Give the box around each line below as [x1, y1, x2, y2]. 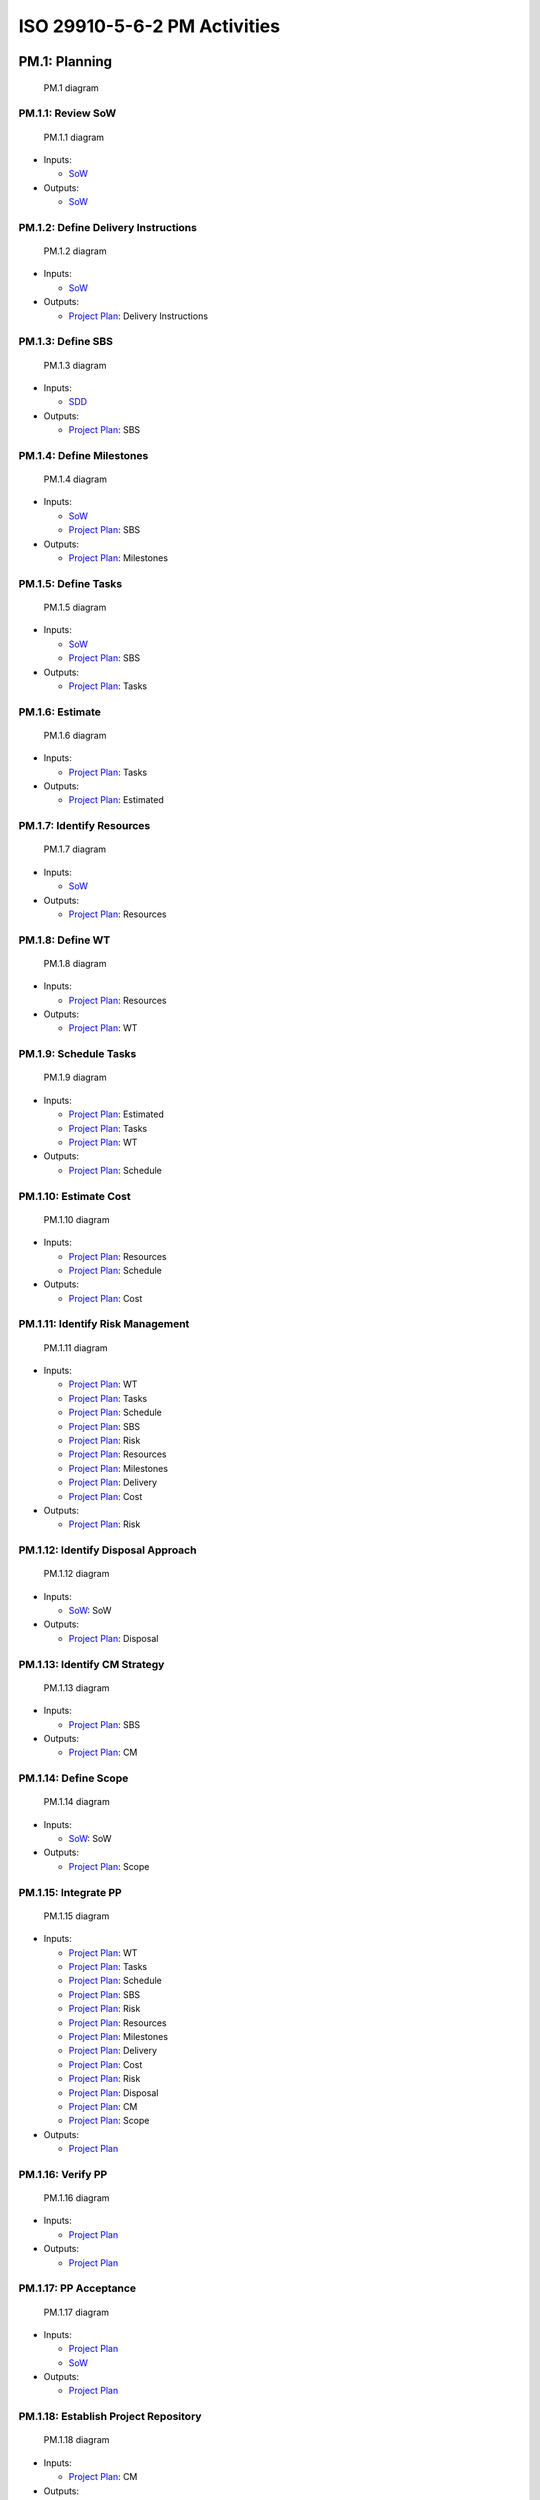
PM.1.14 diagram [43, 1796, 110, 1808]
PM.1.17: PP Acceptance [18, 2281, 137, 2295]
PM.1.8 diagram [43, 957, 107, 969]
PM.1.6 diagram [43, 729, 107, 741]
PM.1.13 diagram [43, 1681, 110, 1694]
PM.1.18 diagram [43, 2434, 110, 2446]
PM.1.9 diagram [43, 1071, 107, 1084]
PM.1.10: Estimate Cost [18, 1189, 131, 1203]
